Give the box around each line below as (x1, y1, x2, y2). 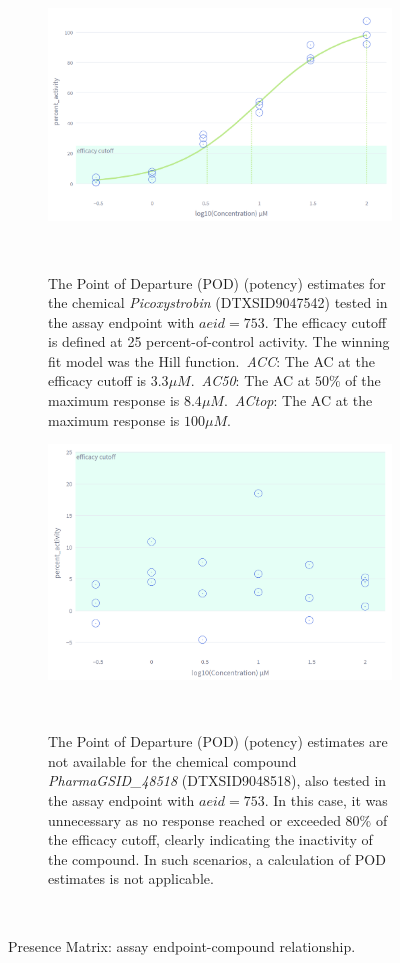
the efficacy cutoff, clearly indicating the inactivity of (48, 829, 373, 850)
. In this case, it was (264, 789, 388, 810)
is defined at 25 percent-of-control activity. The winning (48, 331, 390, 352)
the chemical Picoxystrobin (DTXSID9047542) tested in (48, 292, 388, 313)
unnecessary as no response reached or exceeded (48, 809, 341, 830)
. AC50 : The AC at (190, 370, 311, 391)
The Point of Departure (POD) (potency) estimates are (48, 731, 388, 752)
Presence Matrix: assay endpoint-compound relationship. (8, 935, 356, 956)
